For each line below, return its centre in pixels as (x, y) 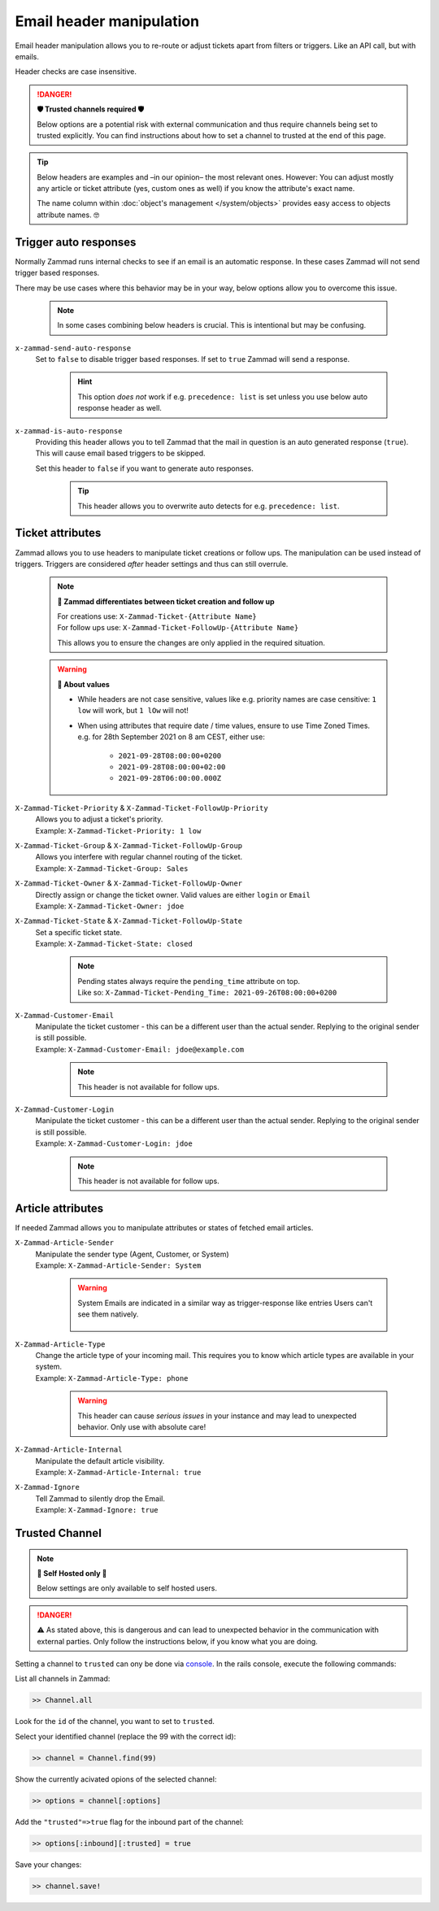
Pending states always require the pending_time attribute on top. (189, 981)
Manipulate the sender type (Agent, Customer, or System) (132, 1254)
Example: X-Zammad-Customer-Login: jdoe (114, 1143)
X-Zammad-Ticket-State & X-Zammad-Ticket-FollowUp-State (129, 921)
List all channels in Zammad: (63, 1678)
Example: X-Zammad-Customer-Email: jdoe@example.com (139, 1049)
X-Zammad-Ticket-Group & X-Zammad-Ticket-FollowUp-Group (129, 845)
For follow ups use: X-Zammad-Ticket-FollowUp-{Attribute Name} (178, 628)
